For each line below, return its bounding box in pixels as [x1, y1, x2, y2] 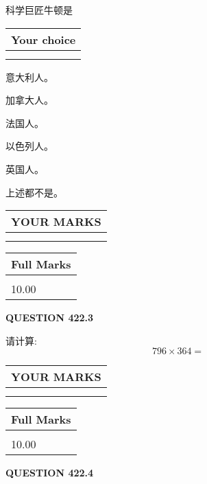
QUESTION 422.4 [5, 465, 94, 480]
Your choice [11, 31, 76, 47]
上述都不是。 [5, 185, 63, 199]
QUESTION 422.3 [5, 310, 94, 325]
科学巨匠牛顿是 [5, 3, 73, 16]
